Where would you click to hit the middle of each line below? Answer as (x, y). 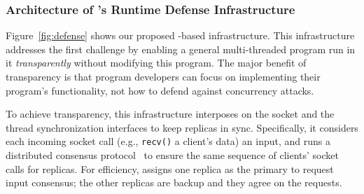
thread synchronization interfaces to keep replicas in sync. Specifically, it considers (182, 127)
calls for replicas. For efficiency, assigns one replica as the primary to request (170, 168)
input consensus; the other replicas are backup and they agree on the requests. (174, 182)
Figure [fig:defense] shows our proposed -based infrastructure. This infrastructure (180, 35)
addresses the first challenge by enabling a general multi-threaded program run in (181, 49)
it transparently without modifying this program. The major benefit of (156, 63)
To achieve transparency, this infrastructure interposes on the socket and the (170, 114)
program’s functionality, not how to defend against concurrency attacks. (160, 90)
